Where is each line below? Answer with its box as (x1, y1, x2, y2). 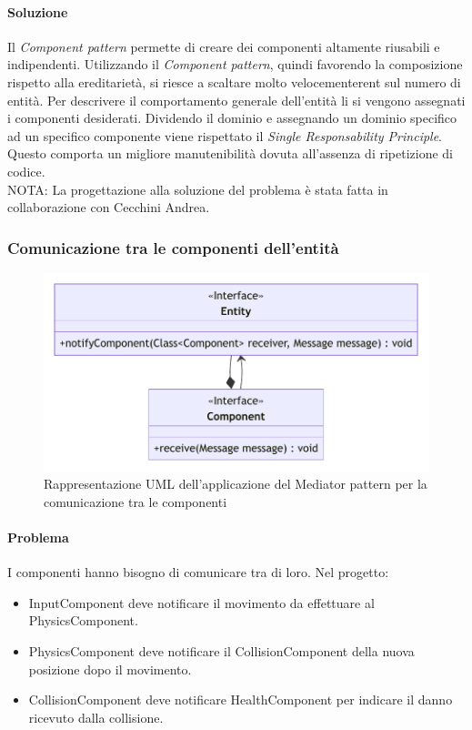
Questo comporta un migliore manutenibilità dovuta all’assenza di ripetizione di (7, 144, 453, 163)
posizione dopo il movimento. (28, 659, 192, 678)
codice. (7, 161, 45, 180)
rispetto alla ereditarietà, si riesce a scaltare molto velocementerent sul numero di (7, 72, 461, 91)
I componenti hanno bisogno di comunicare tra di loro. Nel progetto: (7, 563, 389, 582)
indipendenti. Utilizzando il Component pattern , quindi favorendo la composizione (7, 55, 463, 74)
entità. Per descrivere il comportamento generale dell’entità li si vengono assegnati (7, 90, 466, 109)
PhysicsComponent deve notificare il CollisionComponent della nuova (28, 642, 415, 661)
